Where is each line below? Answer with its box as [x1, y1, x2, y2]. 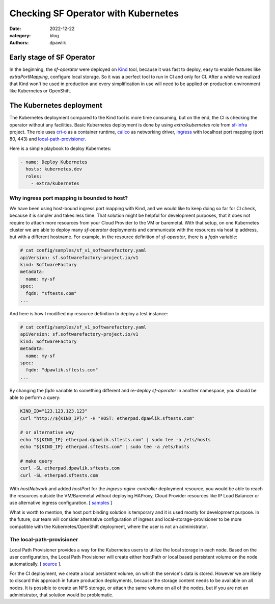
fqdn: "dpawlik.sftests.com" [25, 367, 99, 373]
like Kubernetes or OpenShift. [9, 88, 71, 94]
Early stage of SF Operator [9, 53, 95, 62]
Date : [9, 26, 21, 32]
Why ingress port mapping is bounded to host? [9, 194, 128, 202]
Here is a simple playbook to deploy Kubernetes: [9, 145, 112, 152]
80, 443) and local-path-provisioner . [9, 136, 87, 142]
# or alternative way [20, 430, 74, 436]
